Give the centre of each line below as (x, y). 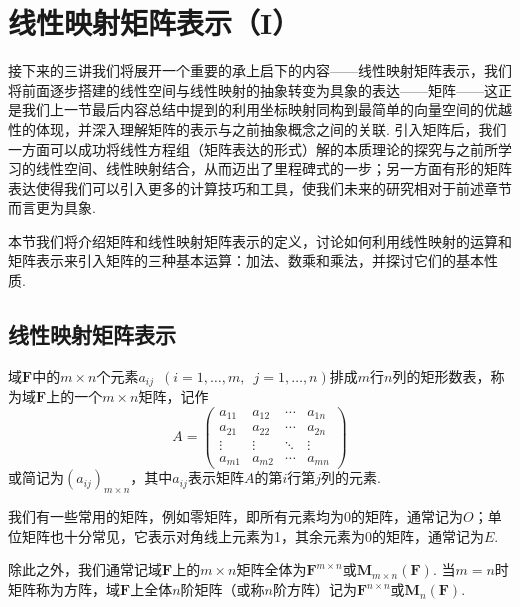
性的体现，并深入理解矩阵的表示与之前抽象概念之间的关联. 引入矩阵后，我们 (257, 128)
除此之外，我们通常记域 (85, 569)
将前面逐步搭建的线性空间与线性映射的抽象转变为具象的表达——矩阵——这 (253, 89)
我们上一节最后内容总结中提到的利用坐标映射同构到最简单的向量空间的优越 (266, 109)
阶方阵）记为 (314, 589)
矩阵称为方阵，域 (64, 589)
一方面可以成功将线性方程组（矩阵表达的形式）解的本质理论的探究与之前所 (253, 148)
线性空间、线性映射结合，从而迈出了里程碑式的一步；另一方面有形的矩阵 (273, 168)
